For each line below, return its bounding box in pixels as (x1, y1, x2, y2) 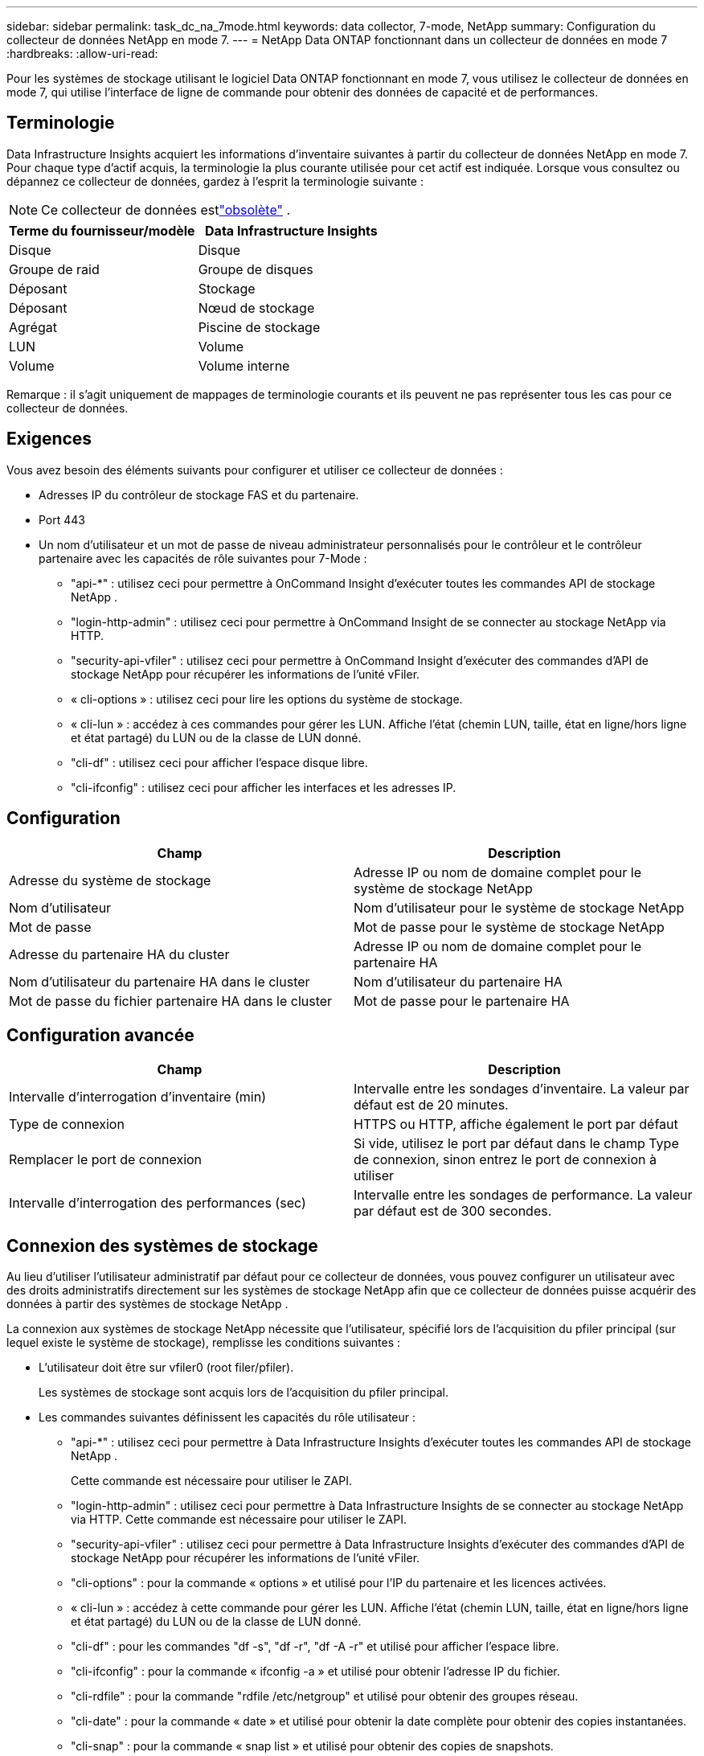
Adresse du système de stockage (9, 872, 211, 888)
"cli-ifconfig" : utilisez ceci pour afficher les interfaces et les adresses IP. (71, 780, 456, 794)
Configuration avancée (6, 1024, 194, 1045)
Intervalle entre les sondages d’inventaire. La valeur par (354, 1081, 690, 1097)
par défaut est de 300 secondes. (354, 1203, 552, 1220)
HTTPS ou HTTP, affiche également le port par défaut (354, 1116, 678, 1133)
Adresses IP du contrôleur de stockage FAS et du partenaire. (39, 487, 359, 502)
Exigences (6, 429, 92, 449)
